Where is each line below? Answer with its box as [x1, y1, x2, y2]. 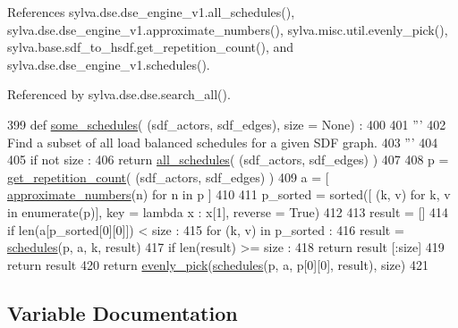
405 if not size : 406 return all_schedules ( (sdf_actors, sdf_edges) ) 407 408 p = [7, 150, 449, 169]
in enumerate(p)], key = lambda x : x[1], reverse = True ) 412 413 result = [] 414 [7, 202, 449, 221]
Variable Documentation [7, 299, 238, 326]
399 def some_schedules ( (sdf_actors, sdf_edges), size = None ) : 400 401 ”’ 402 [7, 114, 446, 133]
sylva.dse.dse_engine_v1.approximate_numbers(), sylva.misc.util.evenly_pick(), [7, 20, 448, 38]
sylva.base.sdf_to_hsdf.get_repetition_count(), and [7, 38, 294, 56]
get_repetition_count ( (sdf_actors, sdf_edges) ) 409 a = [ [7, 167, 329, 186]
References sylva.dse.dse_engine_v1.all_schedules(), [7, 3, 295, 21]
